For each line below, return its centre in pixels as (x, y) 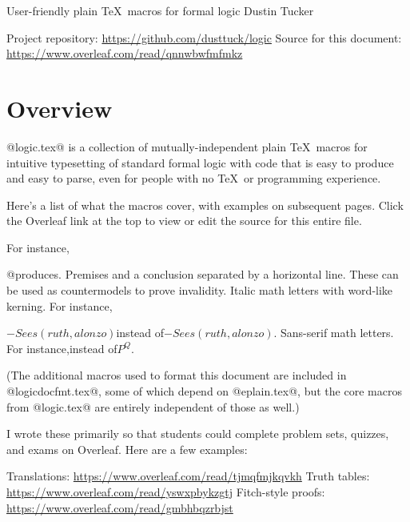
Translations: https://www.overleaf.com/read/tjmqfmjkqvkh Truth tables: (188, 476)
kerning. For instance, (60, 305)
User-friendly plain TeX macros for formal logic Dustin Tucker (160, 10)
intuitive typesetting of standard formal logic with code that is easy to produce (200, 162)
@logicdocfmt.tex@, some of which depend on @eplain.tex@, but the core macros (204, 391)
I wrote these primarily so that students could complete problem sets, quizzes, (198, 434)
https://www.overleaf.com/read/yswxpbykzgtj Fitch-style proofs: (166, 492)
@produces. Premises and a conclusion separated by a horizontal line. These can (203, 274)
